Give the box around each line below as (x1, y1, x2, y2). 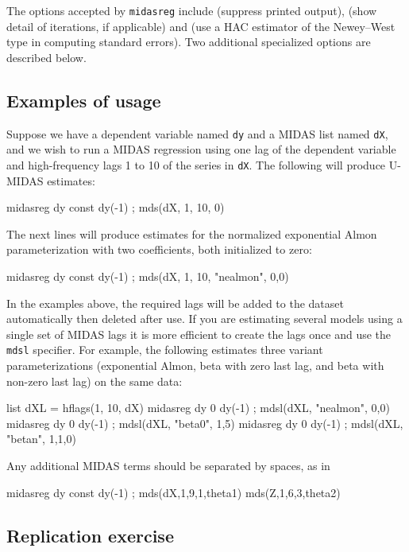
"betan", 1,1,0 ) (6, 430, 76, 447)
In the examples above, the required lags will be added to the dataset (6, 294, 344, 311)
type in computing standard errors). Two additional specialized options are (6, 33, 371, 50)
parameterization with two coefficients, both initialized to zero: (6, 241, 312, 258)
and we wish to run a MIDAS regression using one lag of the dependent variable (6, 141, 396, 157)
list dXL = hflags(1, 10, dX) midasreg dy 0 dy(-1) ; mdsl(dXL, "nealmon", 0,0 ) (6, 399, 390, 416)
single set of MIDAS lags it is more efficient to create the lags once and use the (6, 325, 392, 342)
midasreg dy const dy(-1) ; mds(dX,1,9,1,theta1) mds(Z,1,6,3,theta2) (6, 484, 341, 500)
